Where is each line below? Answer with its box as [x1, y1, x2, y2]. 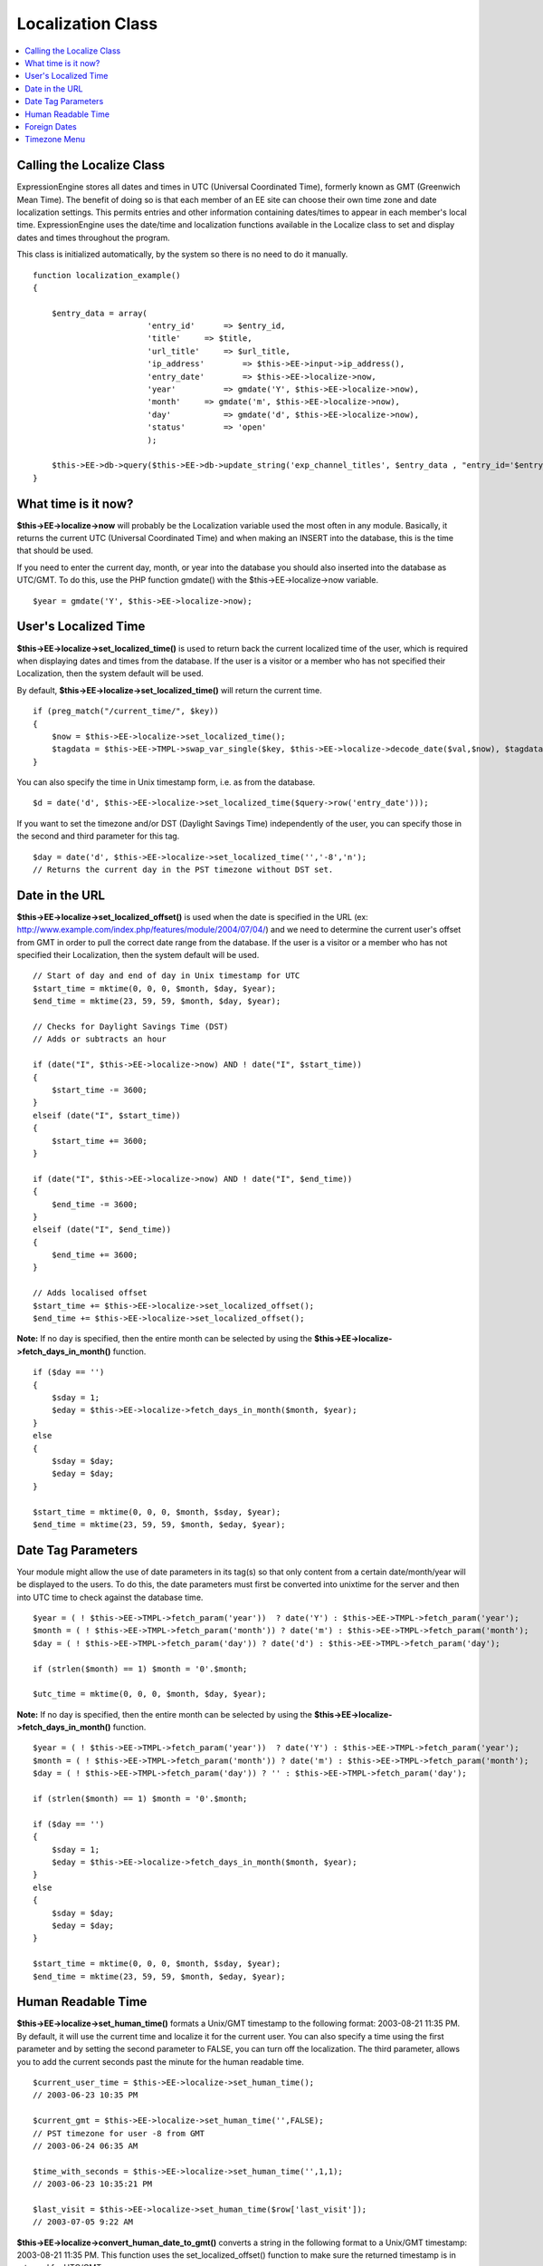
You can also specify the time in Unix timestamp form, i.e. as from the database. [16, 777, 316, 788]
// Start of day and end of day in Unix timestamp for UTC [33, 971, 300, 981]
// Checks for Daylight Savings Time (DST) [33, 1022, 229, 1032]
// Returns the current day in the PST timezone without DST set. [33, 865, 334, 875]
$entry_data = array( [51, 308, 148, 318]
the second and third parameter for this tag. [16, 830, 180, 842]
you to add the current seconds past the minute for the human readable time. [16, 2056, 305, 2067]
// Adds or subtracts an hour [33, 1034, 167, 1044]
